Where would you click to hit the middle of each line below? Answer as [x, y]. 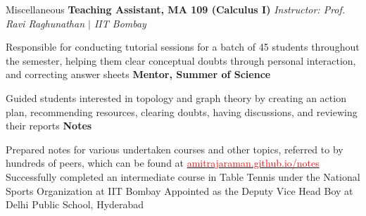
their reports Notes [49, 126]
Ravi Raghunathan [45, 23]
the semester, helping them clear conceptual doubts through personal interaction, [181, 60]
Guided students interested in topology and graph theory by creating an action [176, 97]
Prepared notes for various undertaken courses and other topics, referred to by [175, 149]
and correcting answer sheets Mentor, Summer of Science [138, 74]
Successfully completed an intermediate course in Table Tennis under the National [183, 176]
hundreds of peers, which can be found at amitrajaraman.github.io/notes [163, 163]
